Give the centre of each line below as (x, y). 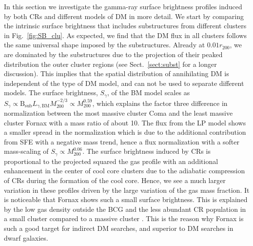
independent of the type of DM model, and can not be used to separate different (124, 83)
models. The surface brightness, (51, 92)
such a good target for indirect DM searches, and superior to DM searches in (119, 228)
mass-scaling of (26, 151)
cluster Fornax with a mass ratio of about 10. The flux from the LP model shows (125, 122)
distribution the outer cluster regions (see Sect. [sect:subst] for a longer (110, 64)
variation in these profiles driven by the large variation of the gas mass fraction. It (127, 190)
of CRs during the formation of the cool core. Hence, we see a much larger (115, 180)
